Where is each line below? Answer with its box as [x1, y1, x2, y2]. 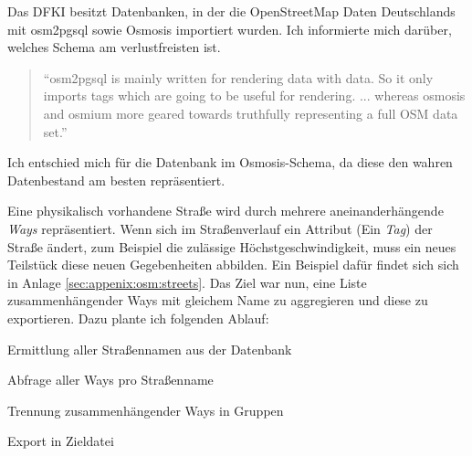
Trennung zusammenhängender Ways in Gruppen [7, 400, 284, 419]
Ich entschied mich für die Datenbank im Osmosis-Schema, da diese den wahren [7, 153, 453, 172]
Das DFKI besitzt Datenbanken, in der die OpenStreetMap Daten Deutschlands [7, 2, 456, 20]
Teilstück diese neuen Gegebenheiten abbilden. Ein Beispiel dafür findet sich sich [7, 255, 459, 274]
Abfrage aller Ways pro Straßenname [7, 370, 214, 389]
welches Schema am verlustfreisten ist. [7, 37, 221, 57]
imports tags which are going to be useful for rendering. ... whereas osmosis [43, 86, 466, 105]
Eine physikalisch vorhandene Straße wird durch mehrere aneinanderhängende [7, 201, 444, 220]
